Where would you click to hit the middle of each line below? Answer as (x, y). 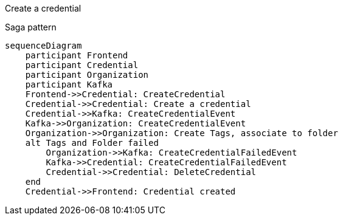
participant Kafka (69, 84)
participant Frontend (77, 55)
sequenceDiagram (43, 46)
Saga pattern (31, 27)
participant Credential (82, 65)
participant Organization (87, 75)
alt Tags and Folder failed (92, 143)
